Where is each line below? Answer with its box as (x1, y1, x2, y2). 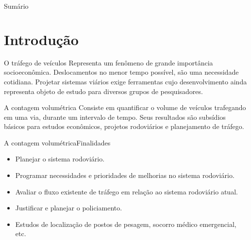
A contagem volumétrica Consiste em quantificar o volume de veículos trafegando (4, 102, 246, 112)
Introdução (4, 29, 79, 49)
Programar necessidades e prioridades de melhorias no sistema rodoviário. (15, 170, 234, 180)
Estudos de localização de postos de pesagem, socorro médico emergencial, (15, 219, 236, 229)
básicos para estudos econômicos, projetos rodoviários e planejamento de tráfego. (4, 121, 244, 131)
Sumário (4, 1, 29, 11)
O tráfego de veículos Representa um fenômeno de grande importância (4, 57, 213, 67)
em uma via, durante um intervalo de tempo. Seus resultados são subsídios (4, 112, 226, 122)
